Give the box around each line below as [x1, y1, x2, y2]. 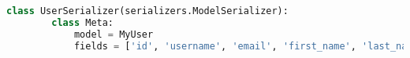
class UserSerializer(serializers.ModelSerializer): [6, 5, 289, 16]
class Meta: [51, 16, 114, 28]
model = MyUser [73, 28, 154, 40]
